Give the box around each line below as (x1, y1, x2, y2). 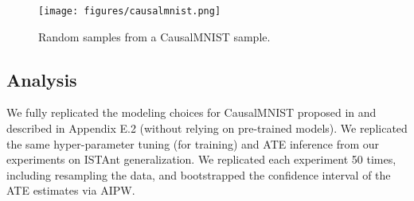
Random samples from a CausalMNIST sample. (38, 28, 271, 44)
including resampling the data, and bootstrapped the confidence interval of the (6, 166, 391, 183)
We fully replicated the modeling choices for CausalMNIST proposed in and (6, 104, 377, 121)
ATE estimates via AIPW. (6, 182, 135, 199)
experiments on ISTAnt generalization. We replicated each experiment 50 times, (6, 151, 396, 168)
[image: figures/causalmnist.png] (38, 6, 221, 17)
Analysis (6, 67, 77, 91)
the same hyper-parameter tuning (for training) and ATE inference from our (6, 135, 380, 152)
